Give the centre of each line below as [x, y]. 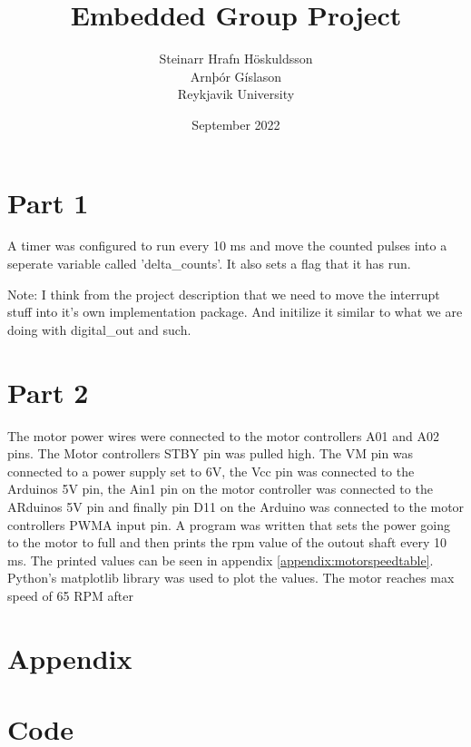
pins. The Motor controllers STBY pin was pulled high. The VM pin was [211, 453]
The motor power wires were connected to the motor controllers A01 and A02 [223, 435]
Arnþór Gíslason [236, 76]
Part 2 [48, 392]
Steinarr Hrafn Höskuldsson [236, 59]
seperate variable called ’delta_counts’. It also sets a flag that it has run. [209, 264]
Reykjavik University [236, 94]
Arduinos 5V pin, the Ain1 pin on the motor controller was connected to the [220, 489]
